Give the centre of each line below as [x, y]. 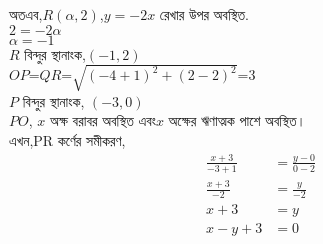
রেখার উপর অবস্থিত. [204, 14]
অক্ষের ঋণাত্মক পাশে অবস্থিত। [237, 120]
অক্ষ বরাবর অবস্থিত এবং [102, 120]
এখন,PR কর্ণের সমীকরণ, [67, 139]
